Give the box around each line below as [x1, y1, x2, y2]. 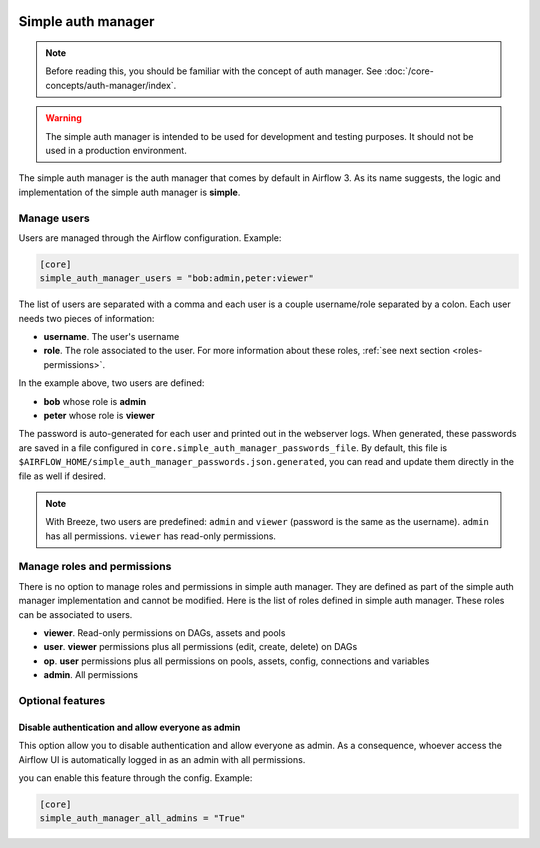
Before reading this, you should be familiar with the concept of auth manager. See [45, 65, 383, 77]
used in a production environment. [45, 144, 187, 156]
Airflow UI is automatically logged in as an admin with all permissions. [18, 753, 306, 765]
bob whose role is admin [43, 395, 147, 407]
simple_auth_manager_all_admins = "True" [39, 813, 246, 824]
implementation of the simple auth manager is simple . [18, 186, 241, 198]
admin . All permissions [43, 669, 139, 681]
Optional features [18, 693, 106, 707]
